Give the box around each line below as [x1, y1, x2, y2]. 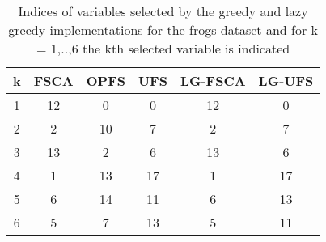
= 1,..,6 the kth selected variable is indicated [36, 39, 290, 57]
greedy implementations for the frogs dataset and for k [8, 20, 318, 39]
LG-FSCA [180, 71, 246, 90]
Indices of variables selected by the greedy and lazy [18, 2, 308, 20]
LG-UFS [258, 71, 314, 90]
